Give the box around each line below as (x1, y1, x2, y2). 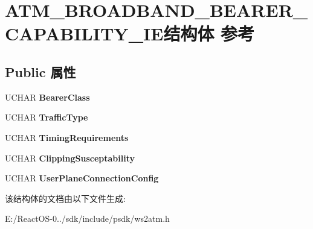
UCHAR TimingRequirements (5, 131, 129, 143)
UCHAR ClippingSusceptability (5, 151, 135, 164)
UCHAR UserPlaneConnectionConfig (5, 172, 159, 184)
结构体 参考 (163, 21, 255, 46)
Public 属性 (5, 62, 76, 81)
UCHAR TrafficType (5, 111, 88, 124)
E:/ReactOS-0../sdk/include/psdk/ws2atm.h (5, 212, 170, 225)
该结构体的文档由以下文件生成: (5, 192, 126, 204)
